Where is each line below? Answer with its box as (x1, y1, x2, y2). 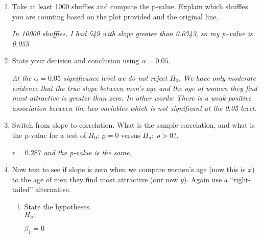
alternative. (35, 184, 71, 195)
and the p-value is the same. (43, 147, 132, 157)
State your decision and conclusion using (12, 55, 139, 66)
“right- (230, 174, 251, 184)
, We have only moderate (178, 72, 256, 83)
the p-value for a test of (12, 129, 86, 140)
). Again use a (183, 174, 228, 184)
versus (121, 129, 140, 140)
